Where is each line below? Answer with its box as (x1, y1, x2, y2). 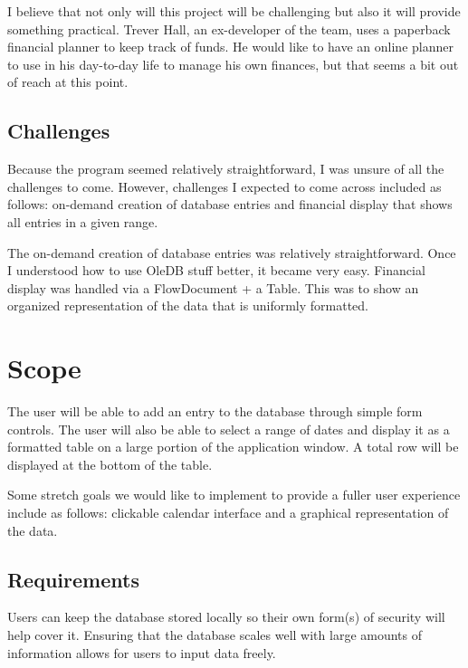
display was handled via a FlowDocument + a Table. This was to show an (7, 278, 419, 297)
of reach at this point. (7, 72, 129, 91)
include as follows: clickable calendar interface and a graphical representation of (7, 503, 449, 522)
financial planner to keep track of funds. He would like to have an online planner (7, 37, 454, 56)
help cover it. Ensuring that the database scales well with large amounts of (7, 625, 423, 644)
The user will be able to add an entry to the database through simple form (7, 402, 423, 421)
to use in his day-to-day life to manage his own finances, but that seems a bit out (7, 54, 459, 73)
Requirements (7, 565, 139, 593)
